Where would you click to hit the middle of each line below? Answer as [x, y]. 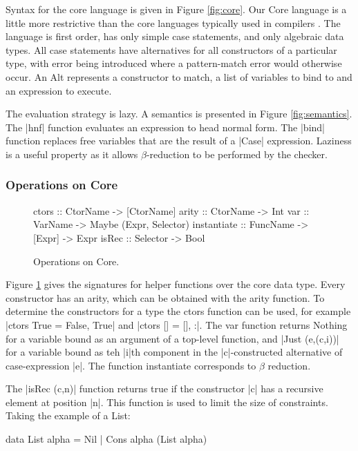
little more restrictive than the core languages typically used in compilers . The [173, 22]
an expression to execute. [59, 90]
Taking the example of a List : [68, 415]
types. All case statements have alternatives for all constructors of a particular [171, 49]
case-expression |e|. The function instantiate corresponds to [131, 365]
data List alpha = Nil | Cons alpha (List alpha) [106, 439]
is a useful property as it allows [72, 154]
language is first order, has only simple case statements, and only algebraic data [175, 36]
